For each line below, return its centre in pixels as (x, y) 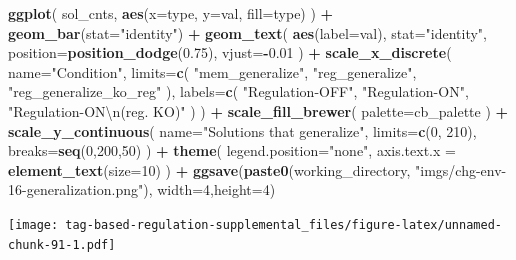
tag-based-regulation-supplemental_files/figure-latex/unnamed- (283, 224)
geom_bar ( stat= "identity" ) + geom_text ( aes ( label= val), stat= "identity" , (248, 32)
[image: (33, 224)
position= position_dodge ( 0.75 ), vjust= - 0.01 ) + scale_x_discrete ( (230, 52)
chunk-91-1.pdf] (62, 244)
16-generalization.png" (76, 189)
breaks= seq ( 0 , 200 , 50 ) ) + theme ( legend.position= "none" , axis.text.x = (232, 150)
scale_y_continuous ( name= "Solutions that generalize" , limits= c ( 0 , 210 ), (242, 130)
